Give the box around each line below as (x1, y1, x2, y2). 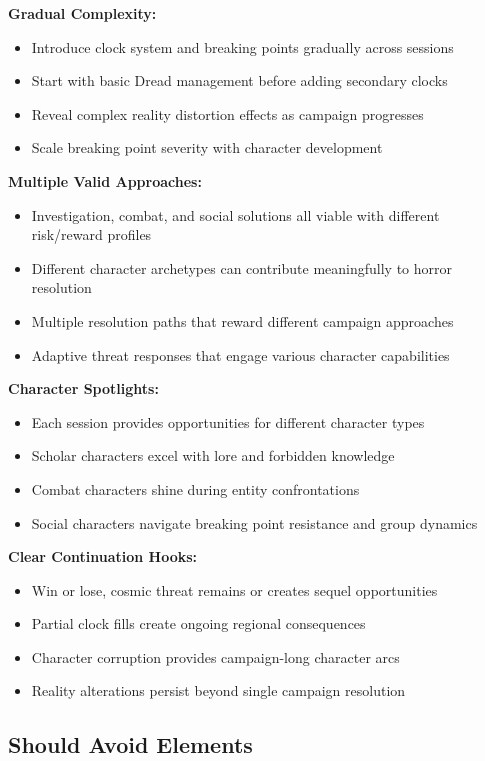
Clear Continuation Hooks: (8, 546, 198, 567)
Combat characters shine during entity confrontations (31, 478, 360, 499)
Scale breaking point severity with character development (31, 137, 383, 158)
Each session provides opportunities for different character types (31, 411, 425, 432)
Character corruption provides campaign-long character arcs (31, 646, 400, 667)
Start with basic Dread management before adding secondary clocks (31, 70, 448, 91)
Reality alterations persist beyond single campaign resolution (31, 680, 406, 701)
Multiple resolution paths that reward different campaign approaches (31, 310, 454, 331)
